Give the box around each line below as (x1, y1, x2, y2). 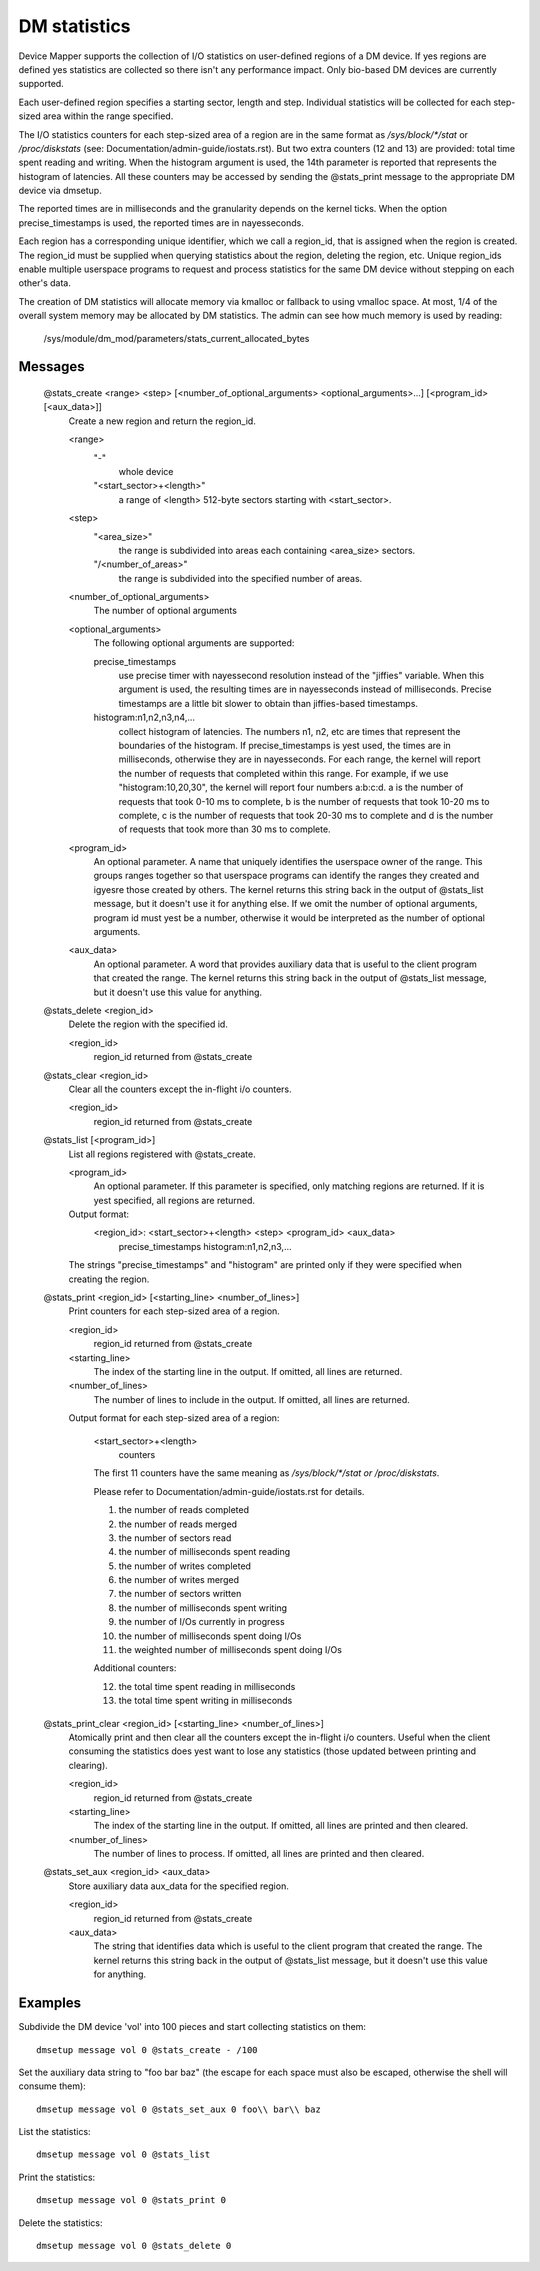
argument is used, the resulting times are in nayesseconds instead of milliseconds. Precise (118, 683, 492, 695)
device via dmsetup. (18, 185, 102, 197)
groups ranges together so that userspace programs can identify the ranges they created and (93, 870, 480, 882)
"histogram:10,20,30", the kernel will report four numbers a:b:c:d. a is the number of (118, 781, 464, 794)
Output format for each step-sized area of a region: (68, 1412, 280, 1424)
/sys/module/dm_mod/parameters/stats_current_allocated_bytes (43, 332, 310, 344)
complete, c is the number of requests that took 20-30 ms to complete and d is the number (118, 809, 494, 821)
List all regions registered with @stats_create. (68, 1148, 256, 1160)
